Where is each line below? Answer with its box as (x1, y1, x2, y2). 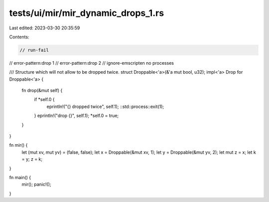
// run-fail (19, 47, 49, 53)
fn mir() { (9, 142, 28, 148)
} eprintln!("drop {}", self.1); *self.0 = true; (34, 112, 119, 119)
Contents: (9, 34, 29, 40)
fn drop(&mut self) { (21, 88, 63, 94)
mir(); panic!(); (21, 182, 51, 188)
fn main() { (9, 174, 31, 180)
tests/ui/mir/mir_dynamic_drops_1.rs (9, 7, 164, 18)
